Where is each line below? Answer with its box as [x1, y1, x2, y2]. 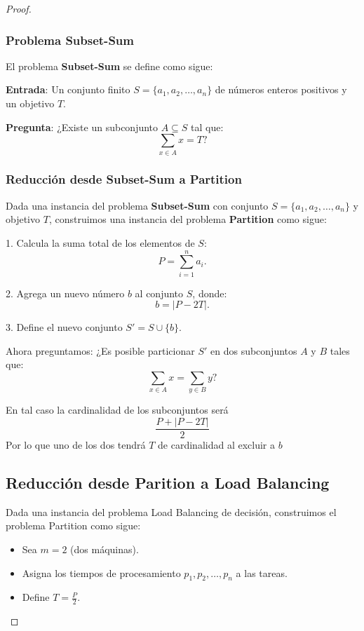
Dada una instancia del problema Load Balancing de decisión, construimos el [6, 504, 337, 519]
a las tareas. [236, 565, 288, 580]
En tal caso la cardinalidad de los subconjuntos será [6, 402, 229, 417]
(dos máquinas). [70, 541, 139, 556]
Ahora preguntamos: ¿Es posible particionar [6, 343, 195, 358]
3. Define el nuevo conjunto [6, 320, 123, 334]
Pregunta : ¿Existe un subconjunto [6, 119, 159, 134]
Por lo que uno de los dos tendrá [6, 437, 146, 452]
